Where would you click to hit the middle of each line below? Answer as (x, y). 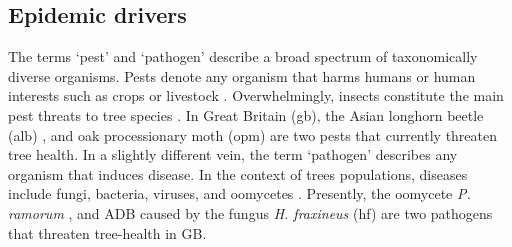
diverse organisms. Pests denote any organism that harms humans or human (242, 75)
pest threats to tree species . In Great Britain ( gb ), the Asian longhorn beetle (246, 114)
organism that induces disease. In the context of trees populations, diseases (238, 173)
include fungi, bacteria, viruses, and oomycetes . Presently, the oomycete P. (239, 193)
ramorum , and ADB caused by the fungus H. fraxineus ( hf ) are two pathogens (250, 212)
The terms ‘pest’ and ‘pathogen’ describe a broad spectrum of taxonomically (243, 56)
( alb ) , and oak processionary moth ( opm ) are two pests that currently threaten (253, 134)
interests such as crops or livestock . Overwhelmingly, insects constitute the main (256, 95)
